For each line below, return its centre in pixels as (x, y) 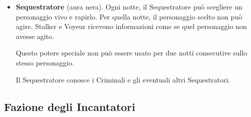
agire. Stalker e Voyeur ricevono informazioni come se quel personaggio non (131, 26)
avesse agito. (35, 36)
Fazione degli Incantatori (70, 106)
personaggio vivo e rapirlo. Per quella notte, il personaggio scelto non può (129, 16)
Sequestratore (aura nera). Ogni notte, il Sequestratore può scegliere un (129, 6)
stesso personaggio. (45, 62)
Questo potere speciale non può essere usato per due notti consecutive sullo (132, 53)
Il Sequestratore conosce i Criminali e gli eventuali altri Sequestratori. (123, 79)
